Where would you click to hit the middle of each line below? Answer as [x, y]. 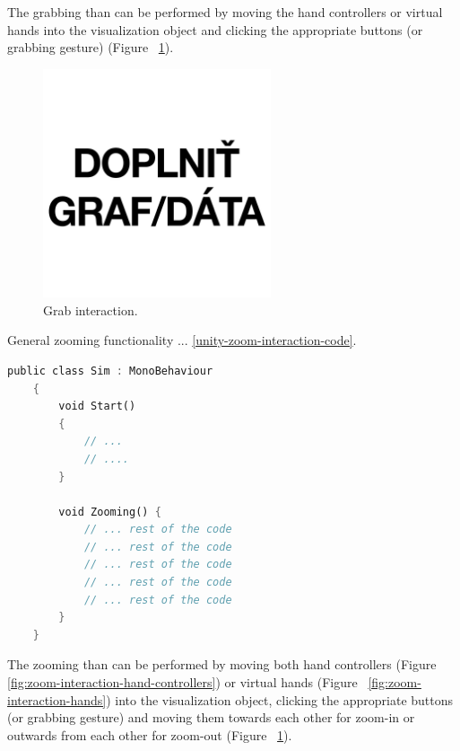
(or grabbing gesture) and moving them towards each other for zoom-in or [211, 717]
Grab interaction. [91, 309]
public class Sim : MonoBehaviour [110, 371]
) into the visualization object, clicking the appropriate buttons [280, 699]
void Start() [97, 406]
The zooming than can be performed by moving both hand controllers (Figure [222, 664]
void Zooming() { [110, 512]
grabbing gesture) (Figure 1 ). [91, 47]
